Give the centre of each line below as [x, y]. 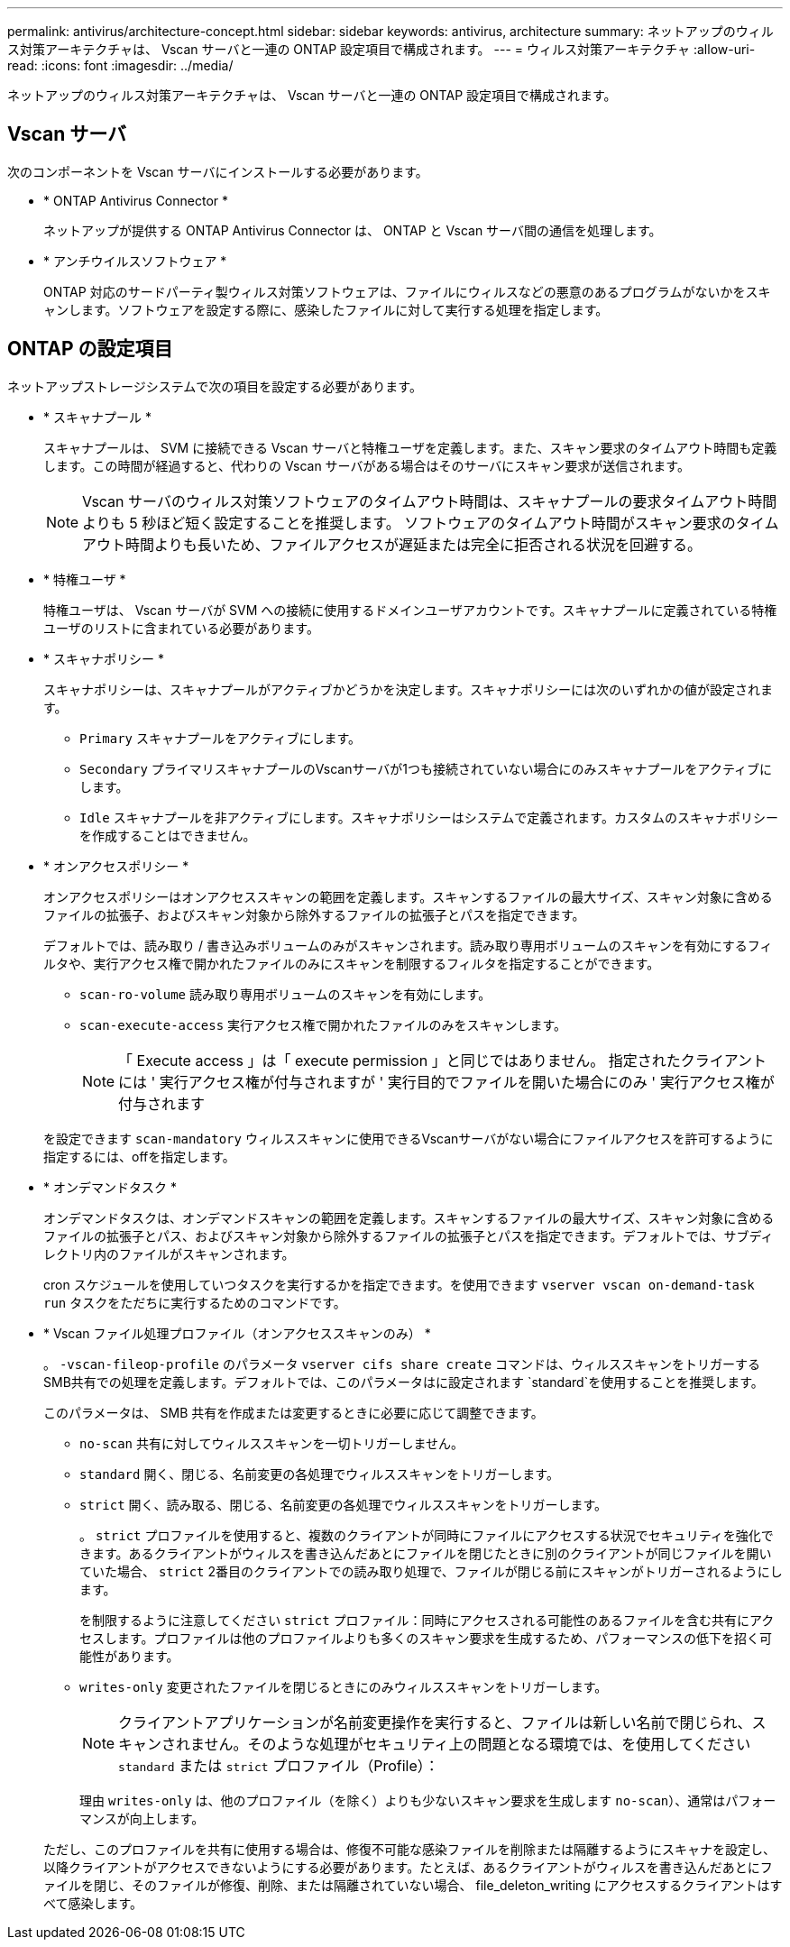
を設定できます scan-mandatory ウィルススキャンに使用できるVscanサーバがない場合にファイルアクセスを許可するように [409, 1138]
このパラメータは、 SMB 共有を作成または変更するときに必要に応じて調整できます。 [294, 1412]
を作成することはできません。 [168, 835]
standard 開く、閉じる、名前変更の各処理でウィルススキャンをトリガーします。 [319, 1474]
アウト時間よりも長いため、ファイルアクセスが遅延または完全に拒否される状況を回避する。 [392, 544]
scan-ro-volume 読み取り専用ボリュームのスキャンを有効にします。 [285, 994]
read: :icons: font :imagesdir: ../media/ [120, 65]
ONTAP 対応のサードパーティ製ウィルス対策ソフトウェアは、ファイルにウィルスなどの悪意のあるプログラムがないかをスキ [407, 291]
